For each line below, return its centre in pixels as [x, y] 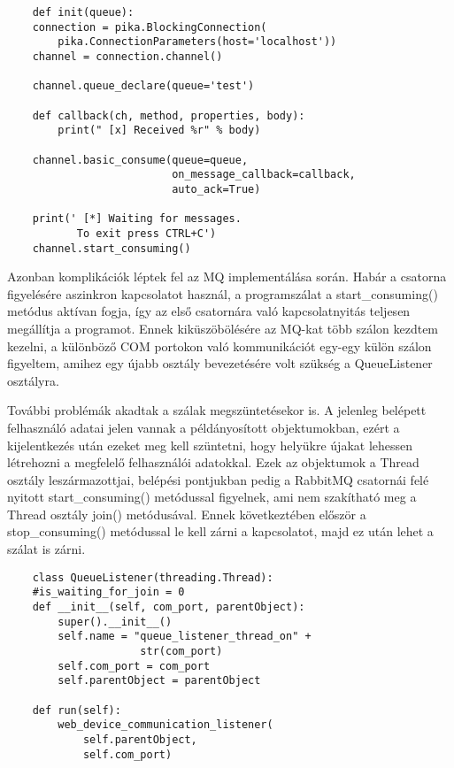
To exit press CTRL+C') [146, 233]
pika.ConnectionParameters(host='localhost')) [197, 42]
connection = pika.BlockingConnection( [150, 27]
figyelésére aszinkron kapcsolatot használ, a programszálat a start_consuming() [223, 293]
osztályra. [33, 380]
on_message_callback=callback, [264, 175]
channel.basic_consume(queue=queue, [140, 160]
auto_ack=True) [216, 189]
